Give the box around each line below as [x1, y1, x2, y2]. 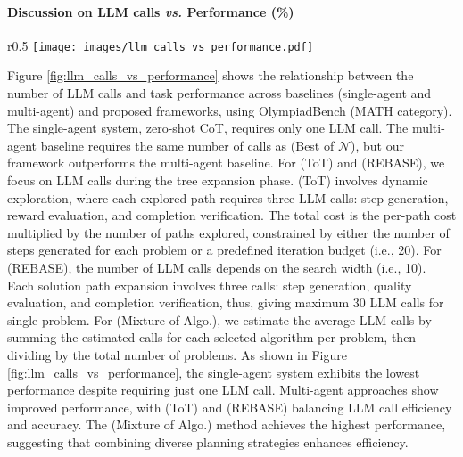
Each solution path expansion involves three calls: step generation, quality [7, 275, 412, 294]
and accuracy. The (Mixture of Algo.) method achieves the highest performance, [7, 415, 446, 434]
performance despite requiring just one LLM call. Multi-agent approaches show [7, 380, 439, 399]
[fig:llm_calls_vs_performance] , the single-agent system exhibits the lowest [7, 363, 420, 381]
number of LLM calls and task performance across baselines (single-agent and [7, 84, 432, 102]
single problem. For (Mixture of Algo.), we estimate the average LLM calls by [7, 310, 432, 329]
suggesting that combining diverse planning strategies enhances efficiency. [7, 432, 409, 451]
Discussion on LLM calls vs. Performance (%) [7, 2, 294, 20]
